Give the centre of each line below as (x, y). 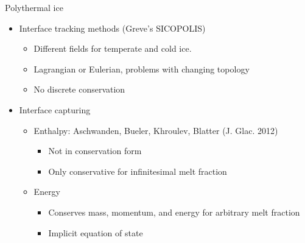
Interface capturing (55, 109)
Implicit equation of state (96, 232)
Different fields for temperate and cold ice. (113, 48)
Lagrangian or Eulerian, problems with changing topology (142, 69)
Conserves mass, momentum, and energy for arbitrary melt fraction (174, 212)
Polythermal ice (34, 7)
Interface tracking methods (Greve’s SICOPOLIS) (112, 28)
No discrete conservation (79, 89)
